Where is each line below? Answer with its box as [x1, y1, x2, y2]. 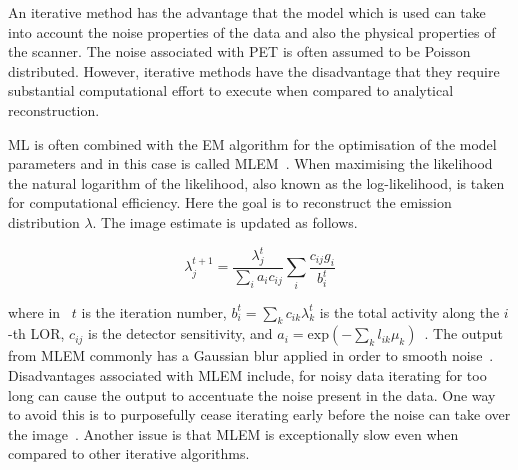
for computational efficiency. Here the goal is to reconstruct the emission [8, 192, 452, 213]
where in [8, 301, 61, 322]
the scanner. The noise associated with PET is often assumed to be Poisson [8, 41, 471, 62]
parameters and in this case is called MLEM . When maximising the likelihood [8, 153, 493, 174]
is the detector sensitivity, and [88, 323, 273, 344]
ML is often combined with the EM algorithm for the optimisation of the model [8, 133, 497, 154]
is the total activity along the [319, 301, 500, 322]
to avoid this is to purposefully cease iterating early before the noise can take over [8, 404, 511, 425]
